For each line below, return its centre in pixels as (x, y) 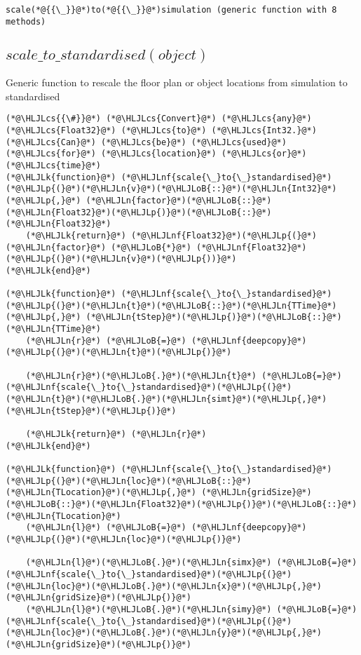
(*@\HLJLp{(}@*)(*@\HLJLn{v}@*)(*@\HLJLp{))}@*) (121, 259)
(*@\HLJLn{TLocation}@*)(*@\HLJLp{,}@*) (101, 493)
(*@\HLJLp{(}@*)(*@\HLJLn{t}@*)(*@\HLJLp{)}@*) (119, 352)
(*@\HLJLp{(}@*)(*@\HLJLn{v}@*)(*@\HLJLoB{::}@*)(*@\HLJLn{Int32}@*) (171, 189)
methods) (26, 21)
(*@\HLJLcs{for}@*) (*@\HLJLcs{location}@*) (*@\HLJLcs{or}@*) (156, 154)
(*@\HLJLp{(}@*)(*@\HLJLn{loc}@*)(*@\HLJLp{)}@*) (124, 539)
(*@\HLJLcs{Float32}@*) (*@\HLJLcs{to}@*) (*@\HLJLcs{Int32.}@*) (161, 130)
